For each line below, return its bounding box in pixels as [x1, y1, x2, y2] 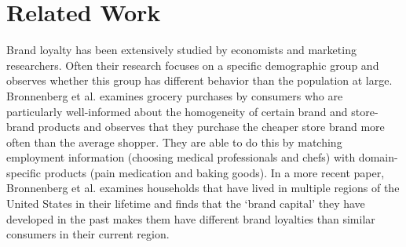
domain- [358, 149, 398, 165]
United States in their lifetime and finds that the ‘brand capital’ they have [6, 195, 365, 212]
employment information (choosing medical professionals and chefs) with [6, 149, 356, 165]
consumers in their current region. [6, 226, 170, 242]
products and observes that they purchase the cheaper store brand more [38, 118, 385, 135]
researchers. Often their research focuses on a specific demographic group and [6, 56, 379, 73]
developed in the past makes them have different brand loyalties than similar [6, 210, 375, 227]
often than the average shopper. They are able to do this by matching [6, 133, 342, 150]
